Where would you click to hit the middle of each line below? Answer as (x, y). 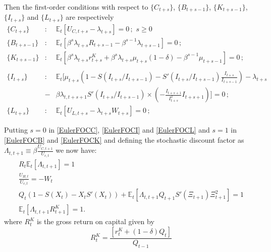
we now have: (76, 150)
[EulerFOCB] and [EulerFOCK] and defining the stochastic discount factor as (124, 139)
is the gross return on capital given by (95, 221)
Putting (16, 130)
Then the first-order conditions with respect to (76, 7)
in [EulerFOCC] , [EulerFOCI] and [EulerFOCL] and (129, 130)
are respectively (90, 17)
